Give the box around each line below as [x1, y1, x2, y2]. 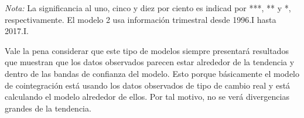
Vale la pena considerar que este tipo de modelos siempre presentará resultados [5, 44, 289, 56]
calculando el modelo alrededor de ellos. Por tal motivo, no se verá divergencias [5, 90, 289, 103]
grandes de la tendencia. [5, 102, 91, 114]
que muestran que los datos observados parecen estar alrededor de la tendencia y [5, 56, 295, 68]
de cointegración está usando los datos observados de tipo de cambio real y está [5, 79, 291, 91]
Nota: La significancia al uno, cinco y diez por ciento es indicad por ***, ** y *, [5, 2, 291, 14]
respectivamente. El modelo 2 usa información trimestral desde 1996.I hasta [5, 13, 276, 25]
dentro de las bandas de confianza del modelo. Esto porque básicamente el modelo [5, 67, 300, 79]
